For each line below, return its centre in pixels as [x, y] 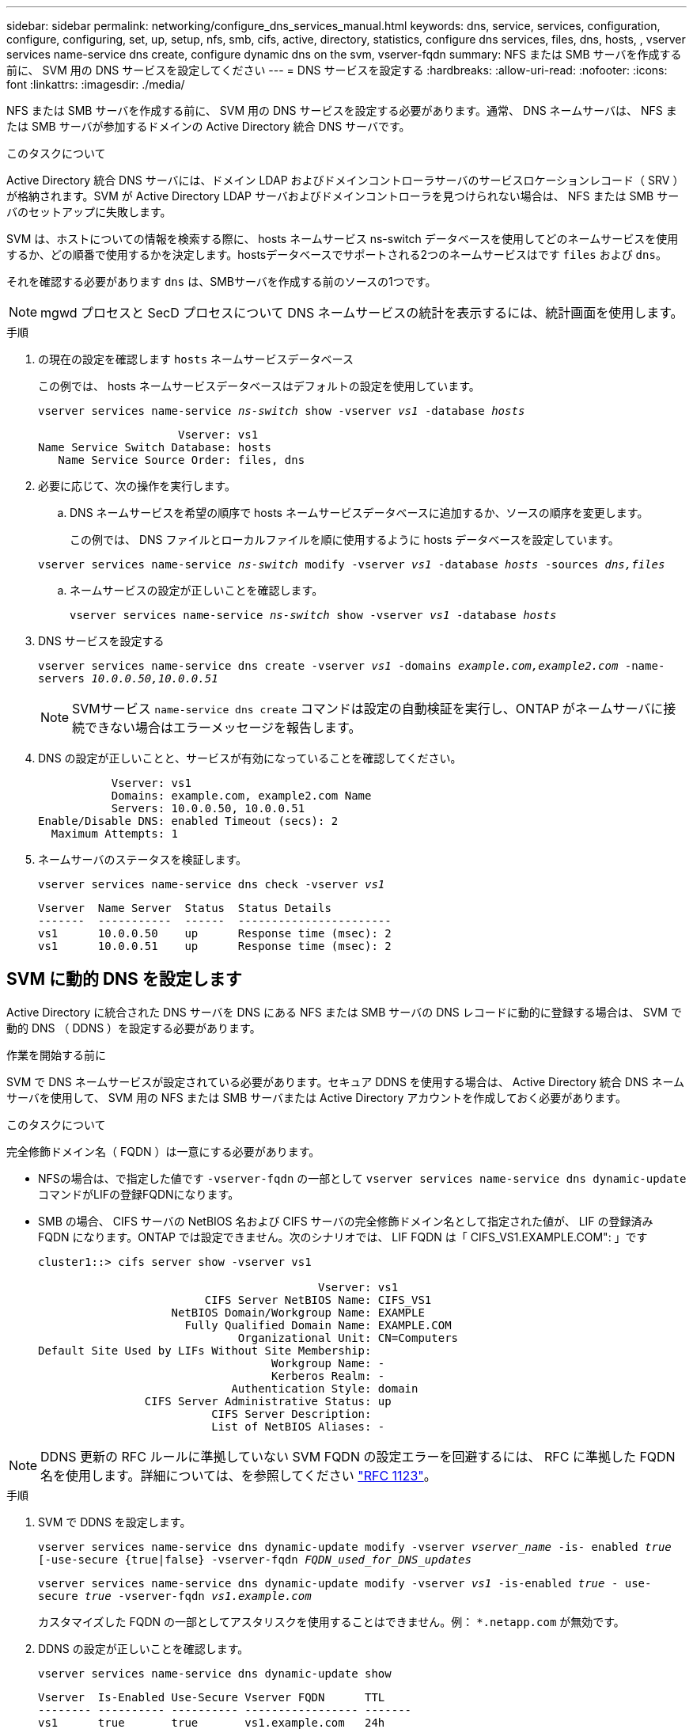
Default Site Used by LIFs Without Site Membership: [205, 1350]
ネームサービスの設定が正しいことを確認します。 [197, 590]
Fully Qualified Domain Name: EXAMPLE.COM [318, 1325]
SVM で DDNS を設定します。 [115, 1522]
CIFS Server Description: [292, 1414]
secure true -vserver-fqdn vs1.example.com [175, 1596]
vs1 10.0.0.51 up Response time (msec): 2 [215, 946]
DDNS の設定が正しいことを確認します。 [144, 1648]
